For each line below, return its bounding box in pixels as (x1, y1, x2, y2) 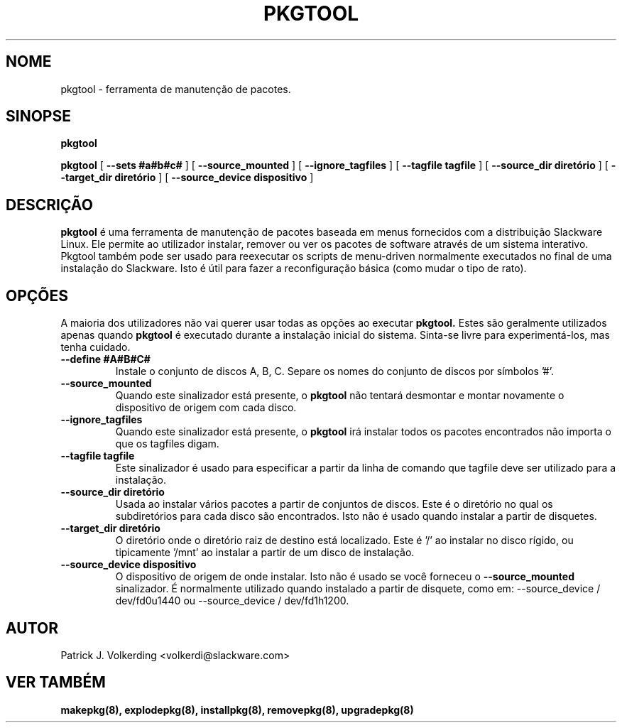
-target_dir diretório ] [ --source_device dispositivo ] (60, 171, 314, 184)
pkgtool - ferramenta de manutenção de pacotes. (60, 82, 291, 95)
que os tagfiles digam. (115, 438, 219, 450)
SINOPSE (6, 107, 71, 126)
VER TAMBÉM (6, 673, 106, 692)
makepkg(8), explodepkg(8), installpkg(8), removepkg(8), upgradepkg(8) (60, 703, 414, 716)
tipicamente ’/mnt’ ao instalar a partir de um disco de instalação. (115, 546, 415, 559)
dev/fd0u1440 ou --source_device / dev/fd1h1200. (115, 594, 349, 607)
